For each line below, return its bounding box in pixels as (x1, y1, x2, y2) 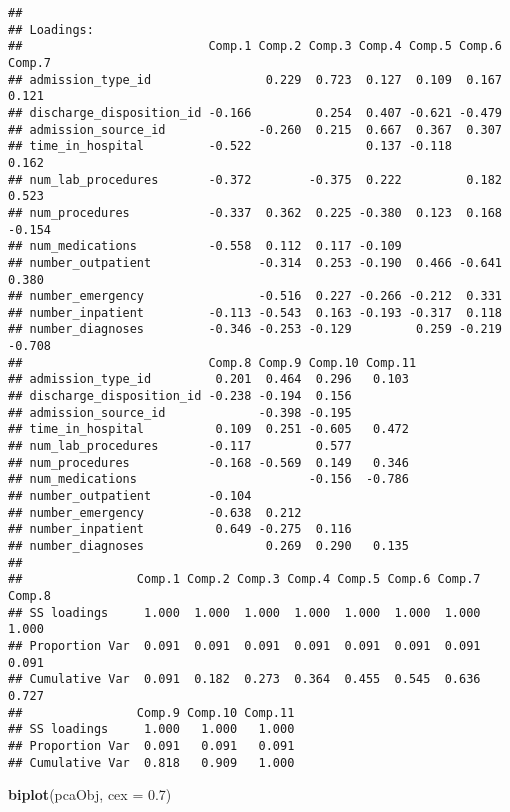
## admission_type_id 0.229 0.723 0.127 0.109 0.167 (8, 72, 502, 87)
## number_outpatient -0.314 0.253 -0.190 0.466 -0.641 (8, 255, 502, 270)
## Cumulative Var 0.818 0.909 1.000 (8, 755, 295, 770)
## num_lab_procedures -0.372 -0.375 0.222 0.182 (8, 172, 502, 187)
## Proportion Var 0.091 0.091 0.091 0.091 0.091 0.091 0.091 (8, 638, 481, 653)
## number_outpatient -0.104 (8, 489, 252, 504)
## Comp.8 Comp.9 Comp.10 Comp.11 (8, 355, 417, 370)
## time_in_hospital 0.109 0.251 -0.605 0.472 (8, 422, 409, 437)
